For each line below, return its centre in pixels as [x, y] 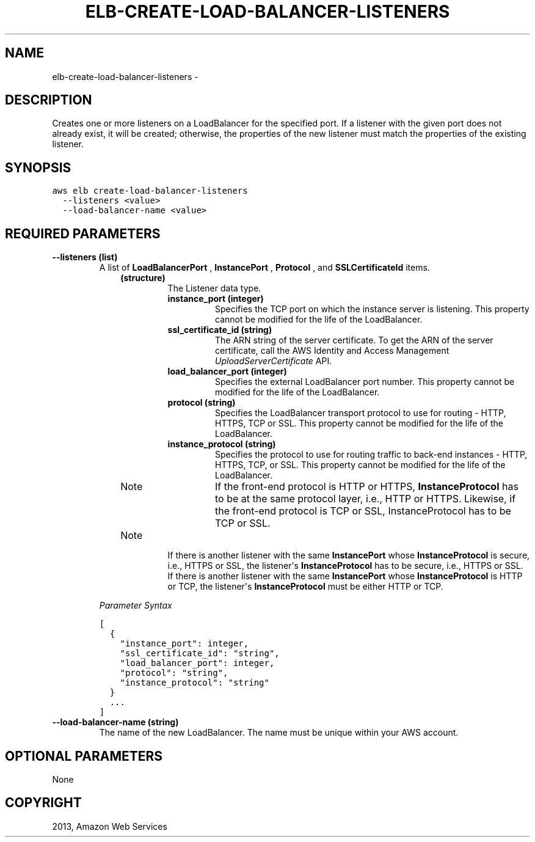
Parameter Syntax [136, 606]
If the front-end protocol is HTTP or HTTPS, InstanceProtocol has [366, 487]
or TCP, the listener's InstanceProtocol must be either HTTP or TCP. [305, 587]
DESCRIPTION [49, 100]
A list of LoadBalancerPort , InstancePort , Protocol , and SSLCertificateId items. [264, 268]
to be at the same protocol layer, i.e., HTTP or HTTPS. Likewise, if [365, 499]
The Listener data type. [214, 288]
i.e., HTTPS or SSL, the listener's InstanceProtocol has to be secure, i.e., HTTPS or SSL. [345, 566]
